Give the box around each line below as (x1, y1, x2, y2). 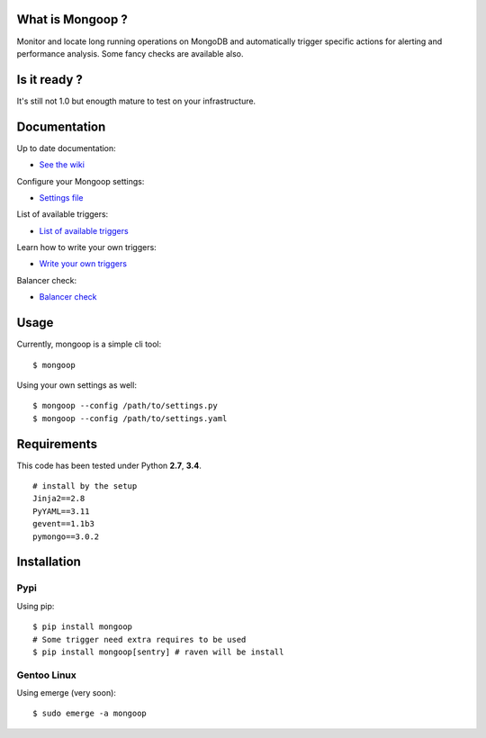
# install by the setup (32, 481, 138, 490)
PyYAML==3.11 (32, 506, 90, 517)
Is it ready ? (16, 72, 83, 87)
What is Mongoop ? (16, 12, 128, 27)
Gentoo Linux (16, 669, 76, 681)
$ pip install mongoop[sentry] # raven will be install (32, 646, 284, 657)
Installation (16, 554, 81, 570)
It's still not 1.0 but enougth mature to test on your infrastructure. (16, 95, 256, 106)
